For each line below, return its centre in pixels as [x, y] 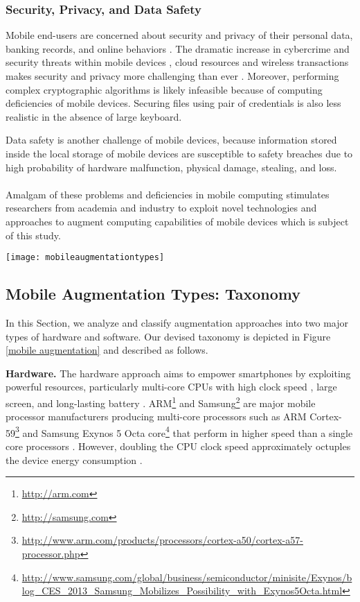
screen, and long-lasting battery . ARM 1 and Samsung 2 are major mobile [161, 402]
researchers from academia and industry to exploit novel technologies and [161, 208]
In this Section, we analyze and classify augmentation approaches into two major [177, 322]
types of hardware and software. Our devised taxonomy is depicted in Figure [168, 336]
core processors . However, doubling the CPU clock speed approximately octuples [178, 446]
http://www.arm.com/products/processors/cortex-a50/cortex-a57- [162, 540]
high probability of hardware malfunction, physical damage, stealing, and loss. [171, 167]
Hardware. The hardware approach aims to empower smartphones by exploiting [178, 373]
